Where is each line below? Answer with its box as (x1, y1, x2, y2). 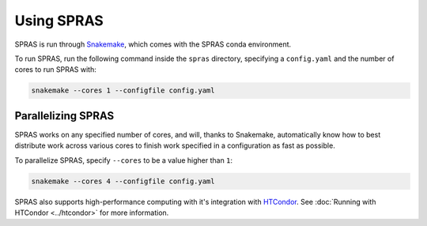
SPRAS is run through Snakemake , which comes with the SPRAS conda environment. (14, 40, 292, 49)
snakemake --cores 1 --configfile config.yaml (31, 86, 215, 95)
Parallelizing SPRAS (14, 109, 115, 122)
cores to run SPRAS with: (14, 65, 96, 74)
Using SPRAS (14, 12, 104, 29)
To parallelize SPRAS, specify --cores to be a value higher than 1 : (14, 155, 233, 165)
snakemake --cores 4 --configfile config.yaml (31, 176, 215, 186)
